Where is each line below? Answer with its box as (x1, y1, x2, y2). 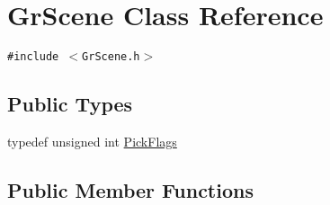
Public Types (7, 90, 133, 118)
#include (7, 50, 59, 64)
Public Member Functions (7, 175, 254, 203)
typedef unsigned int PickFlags (7, 131, 177, 150)
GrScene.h (82, 50, 140, 64)
